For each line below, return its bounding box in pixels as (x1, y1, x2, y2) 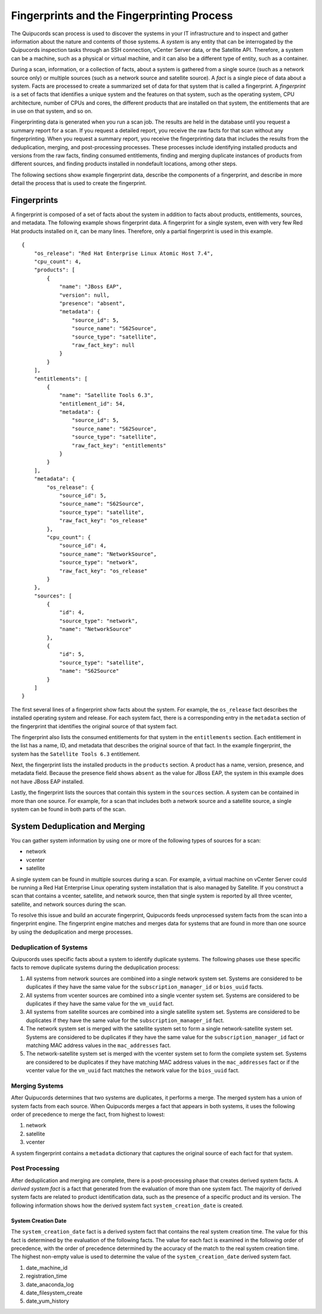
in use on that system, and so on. (11, 107, 92, 115)
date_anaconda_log (26, 1281, 74, 1288)
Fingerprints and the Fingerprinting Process (11, 9, 233, 22)
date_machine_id (26, 1264, 68, 1271)
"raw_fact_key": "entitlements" (72, 442, 166, 449)
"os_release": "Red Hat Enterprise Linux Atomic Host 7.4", (33, 250, 214, 257)
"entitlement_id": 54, (59, 400, 126, 407)
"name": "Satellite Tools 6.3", (59, 392, 154, 399)
